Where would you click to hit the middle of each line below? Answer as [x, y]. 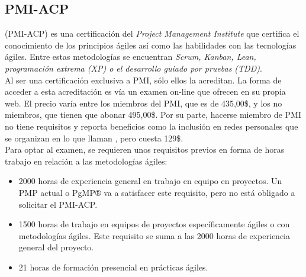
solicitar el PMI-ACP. [58, 204]
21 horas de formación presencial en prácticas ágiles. [113, 267]
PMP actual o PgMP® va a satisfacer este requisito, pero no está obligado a [157, 192]
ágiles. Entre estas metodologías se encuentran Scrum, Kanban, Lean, [131, 57]
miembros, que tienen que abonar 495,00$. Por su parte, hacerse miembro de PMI [153, 115]
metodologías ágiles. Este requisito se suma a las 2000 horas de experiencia [154, 235]
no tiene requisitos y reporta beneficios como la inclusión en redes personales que [152, 126]
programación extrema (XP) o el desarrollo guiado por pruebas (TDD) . [133, 68]
